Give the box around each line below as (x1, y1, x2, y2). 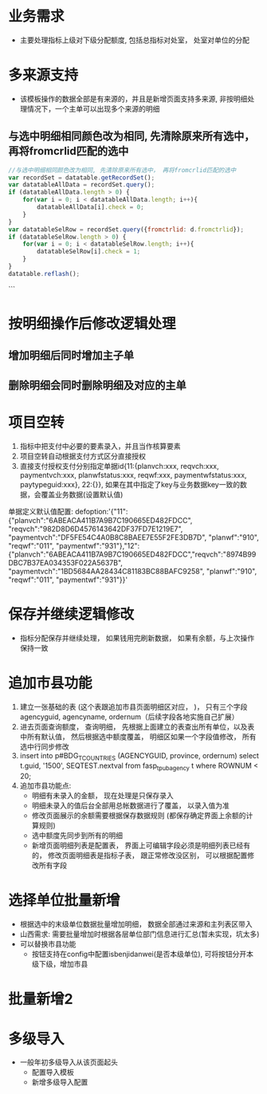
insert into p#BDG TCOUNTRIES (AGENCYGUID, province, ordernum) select (19, 750, 259, 762)
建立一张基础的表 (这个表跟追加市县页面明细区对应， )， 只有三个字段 (19, 702, 248, 711)
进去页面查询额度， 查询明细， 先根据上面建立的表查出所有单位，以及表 (19, 722, 255, 731)
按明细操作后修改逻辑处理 (8, 315, 177, 333)
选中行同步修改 (19, 742, 69, 751)
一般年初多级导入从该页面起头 (19, 1057, 118, 1067)
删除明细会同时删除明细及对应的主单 (8, 378, 187, 392)
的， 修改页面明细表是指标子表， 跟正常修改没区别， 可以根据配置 (31, 851, 248, 860)
